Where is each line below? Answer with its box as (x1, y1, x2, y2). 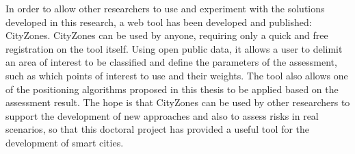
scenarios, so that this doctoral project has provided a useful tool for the (5, 122, 310, 136)
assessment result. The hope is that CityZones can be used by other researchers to (5, 95, 350, 110)
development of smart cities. (5, 135, 124, 149)
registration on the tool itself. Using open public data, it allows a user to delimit (5, 41, 343, 55)
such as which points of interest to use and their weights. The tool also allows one (5, 68, 348, 82)
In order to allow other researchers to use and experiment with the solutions (5, 1, 325, 15)
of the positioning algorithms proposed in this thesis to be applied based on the (5, 81, 339, 96)
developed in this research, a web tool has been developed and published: (5, 14, 312, 29)
